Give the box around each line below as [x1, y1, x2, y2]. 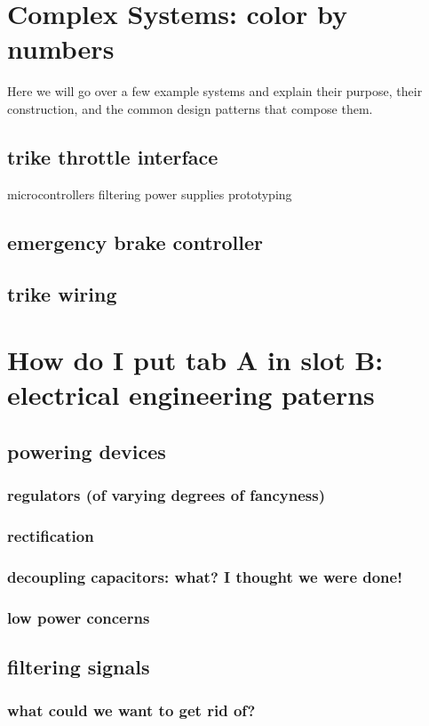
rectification [7, 524, 94, 546]
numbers [7, 30, 115, 67]
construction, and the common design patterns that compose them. [7, 99, 373, 117]
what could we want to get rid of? [7, 699, 256, 722]
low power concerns [7, 606, 150, 628]
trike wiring [7, 280, 117, 308]
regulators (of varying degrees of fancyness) [7, 484, 326, 506]
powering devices [7, 437, 166, 464]
